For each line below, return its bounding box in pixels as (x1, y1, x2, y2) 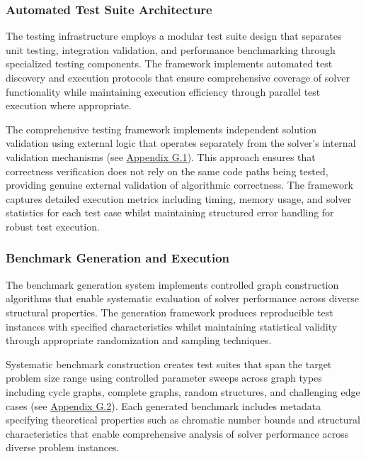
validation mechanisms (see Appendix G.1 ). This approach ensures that (6, 149, 316, 164)
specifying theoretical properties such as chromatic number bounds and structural (6, 412, 360, 427)
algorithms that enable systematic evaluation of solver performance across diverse (6, 291, 359, 306)
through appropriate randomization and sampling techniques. (6, 333, 272, 348)
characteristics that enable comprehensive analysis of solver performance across (6, 426, 349, 441)
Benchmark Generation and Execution (6, 249, 229, 267)
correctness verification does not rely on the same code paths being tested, (6, 163, 328, 178)
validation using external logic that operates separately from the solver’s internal (6, 136, 356, 150)
